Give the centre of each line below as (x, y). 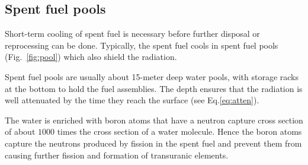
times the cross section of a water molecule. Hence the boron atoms (179, 131)
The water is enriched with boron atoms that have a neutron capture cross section (154, 120)
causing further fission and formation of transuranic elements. (117, 155)
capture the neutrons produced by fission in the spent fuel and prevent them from (153, 143)
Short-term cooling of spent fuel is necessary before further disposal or (132, 34)
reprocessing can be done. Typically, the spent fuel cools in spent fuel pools (142, 45)
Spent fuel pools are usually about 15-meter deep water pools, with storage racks (152, 76)
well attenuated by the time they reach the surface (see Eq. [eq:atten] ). (132, 100)
